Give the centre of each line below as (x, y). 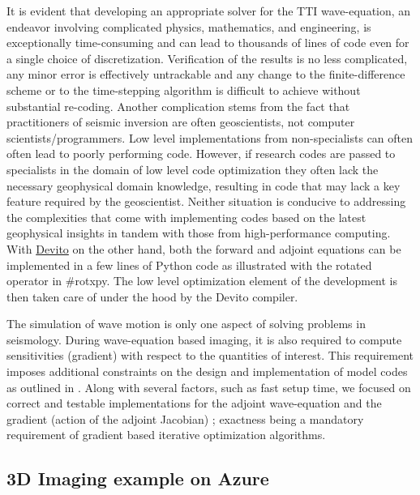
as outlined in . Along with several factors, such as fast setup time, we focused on (209, 387)
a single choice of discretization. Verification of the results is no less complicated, (207, 58)
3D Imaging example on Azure (138, 478)
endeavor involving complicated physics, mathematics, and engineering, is (189, 26)
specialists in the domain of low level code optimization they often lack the (193, 169)
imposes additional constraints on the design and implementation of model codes (207, 371)
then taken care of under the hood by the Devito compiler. (152, 296)
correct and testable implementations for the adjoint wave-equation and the (194, 403)
